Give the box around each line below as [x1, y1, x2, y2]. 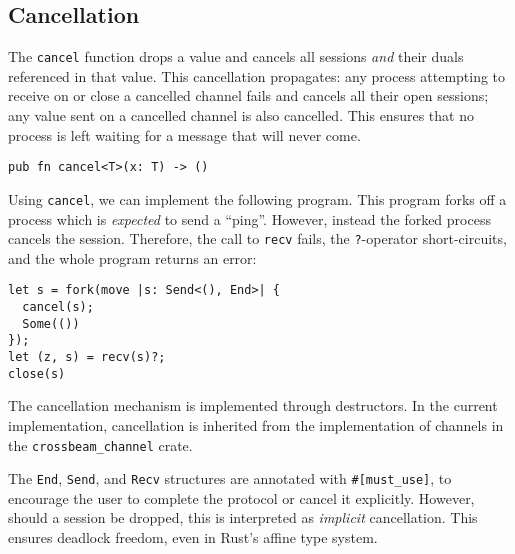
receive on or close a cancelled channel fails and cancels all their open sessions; [8, 85, 489, 106]
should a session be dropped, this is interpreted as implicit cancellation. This [8, 507, 478, 528]
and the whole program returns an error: [8, 247, 257, 268]
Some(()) [22, 316, 80, 331]
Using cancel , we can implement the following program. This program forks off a [8, 188, 507, 209]
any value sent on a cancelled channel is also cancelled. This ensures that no [8, 105, 474, 126]
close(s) [8, 366, 66, 381]
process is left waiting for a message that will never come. [8, 124, 361, 145]
